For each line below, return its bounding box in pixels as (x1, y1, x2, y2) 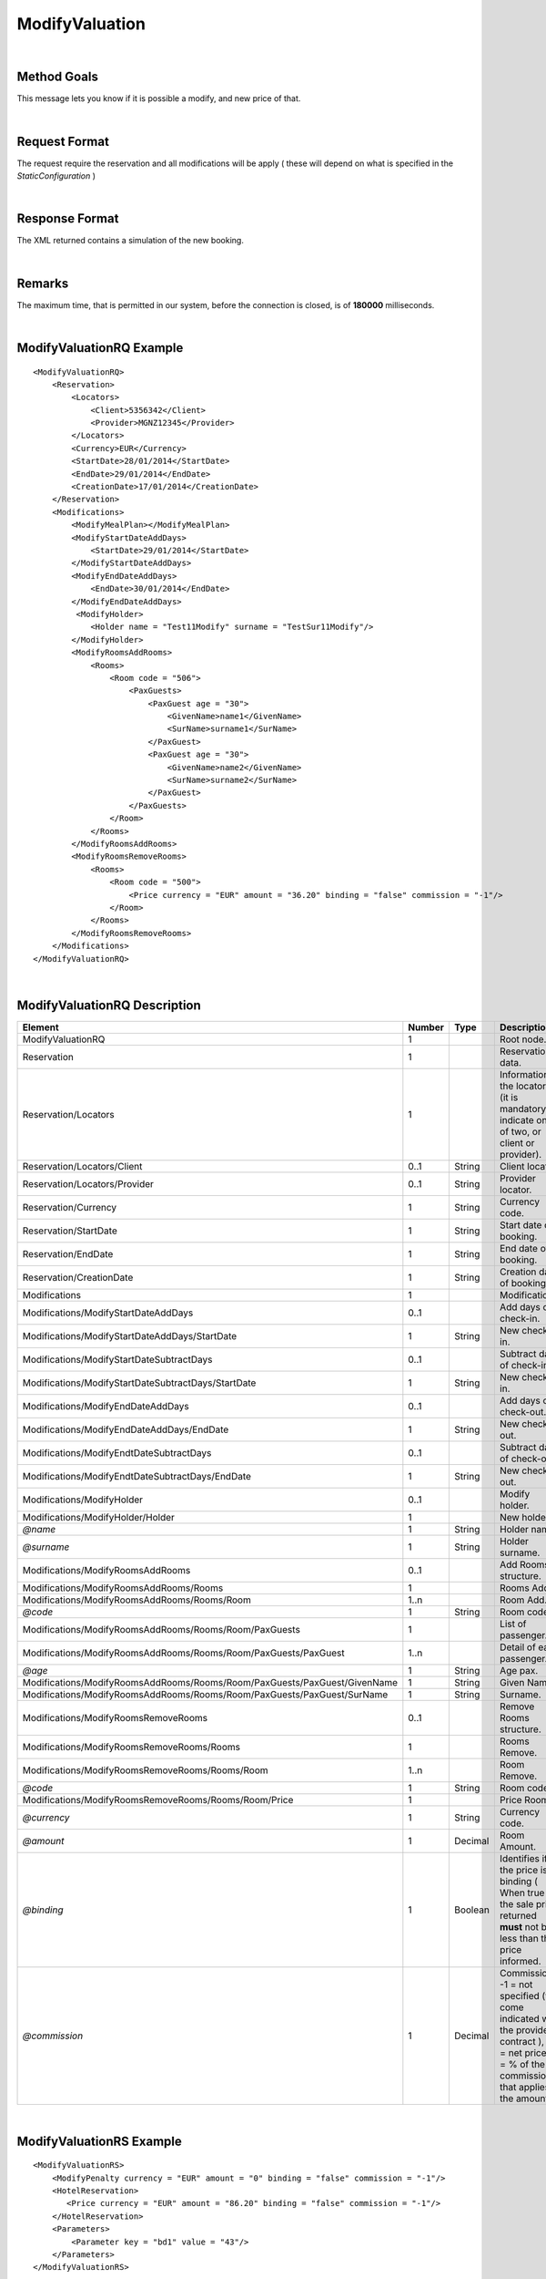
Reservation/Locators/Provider (22, 1177, 155, 1190)
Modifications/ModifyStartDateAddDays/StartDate (22, 1329, 238, 1342)
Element (22, 1021, 59, 1034)
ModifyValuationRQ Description (16, 997, 202, 1013)
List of (499, 1617, 527, 1630)
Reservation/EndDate (22, 1247, 114, 1260)
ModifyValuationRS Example (16, 2133, 182, 2149)
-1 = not (499, 1978, 533, 1991)
